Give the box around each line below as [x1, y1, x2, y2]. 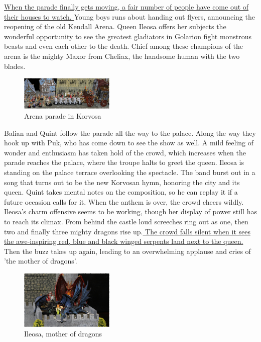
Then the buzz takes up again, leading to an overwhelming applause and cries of [4, 245, 251, 256]
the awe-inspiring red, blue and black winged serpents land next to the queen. [4, 236, 243, 246]
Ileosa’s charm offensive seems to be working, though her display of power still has [4, 206, 257, 217]
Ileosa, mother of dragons [24, 328, 102, 339]
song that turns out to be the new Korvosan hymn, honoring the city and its [4, 177, 240, 187]
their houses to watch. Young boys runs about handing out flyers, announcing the [4, 11, 255, 22]
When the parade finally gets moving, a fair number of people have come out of [4, 2, 249, 12]
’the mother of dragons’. [4, 255, 77, 266]
